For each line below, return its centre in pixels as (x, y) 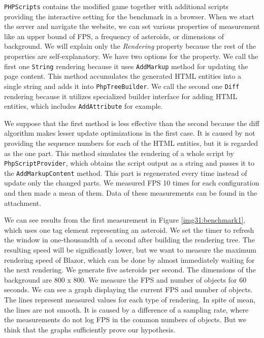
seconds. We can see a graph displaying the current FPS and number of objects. (128, 289)
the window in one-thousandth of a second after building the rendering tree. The (129, 240)
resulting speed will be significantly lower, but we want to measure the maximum (130, 250)
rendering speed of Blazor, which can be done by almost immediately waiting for (129, 259)
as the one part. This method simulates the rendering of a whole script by (119, 153)
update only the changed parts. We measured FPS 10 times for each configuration (132, 183)
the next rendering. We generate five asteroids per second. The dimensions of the (130, 270)
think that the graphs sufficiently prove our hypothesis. (90, 329)
